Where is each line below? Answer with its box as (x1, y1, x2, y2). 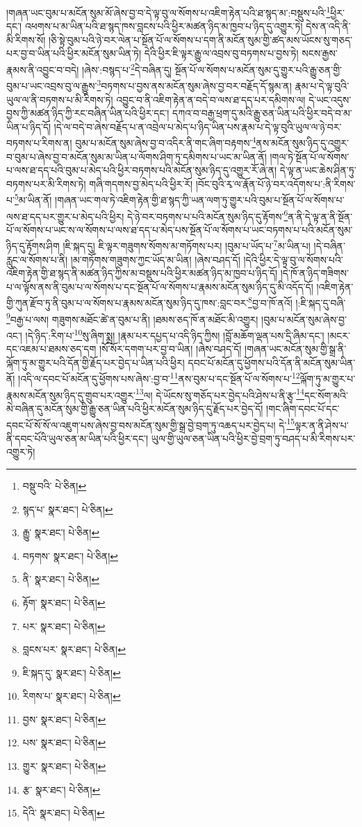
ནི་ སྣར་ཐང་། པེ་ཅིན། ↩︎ (22, 572, 100, 586)
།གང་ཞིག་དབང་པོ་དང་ (266, 401, 340, 415)
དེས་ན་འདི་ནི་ (306, 19, 351, 33)
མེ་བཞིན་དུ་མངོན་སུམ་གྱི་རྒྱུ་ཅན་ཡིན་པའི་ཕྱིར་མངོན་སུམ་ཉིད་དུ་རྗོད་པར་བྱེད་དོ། (6, 401, 263, 415)
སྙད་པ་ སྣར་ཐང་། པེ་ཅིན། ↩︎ (22, 501, 113, 516)
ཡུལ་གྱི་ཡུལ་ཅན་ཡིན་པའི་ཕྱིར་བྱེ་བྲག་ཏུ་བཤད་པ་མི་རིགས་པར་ (151, 431, 356, 445)
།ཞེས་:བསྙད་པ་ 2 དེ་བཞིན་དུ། (81, 61, 172, 77)
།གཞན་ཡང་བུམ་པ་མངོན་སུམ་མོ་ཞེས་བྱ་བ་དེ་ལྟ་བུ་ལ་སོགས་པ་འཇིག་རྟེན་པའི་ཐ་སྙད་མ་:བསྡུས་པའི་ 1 (6, 3, 331, 19)
